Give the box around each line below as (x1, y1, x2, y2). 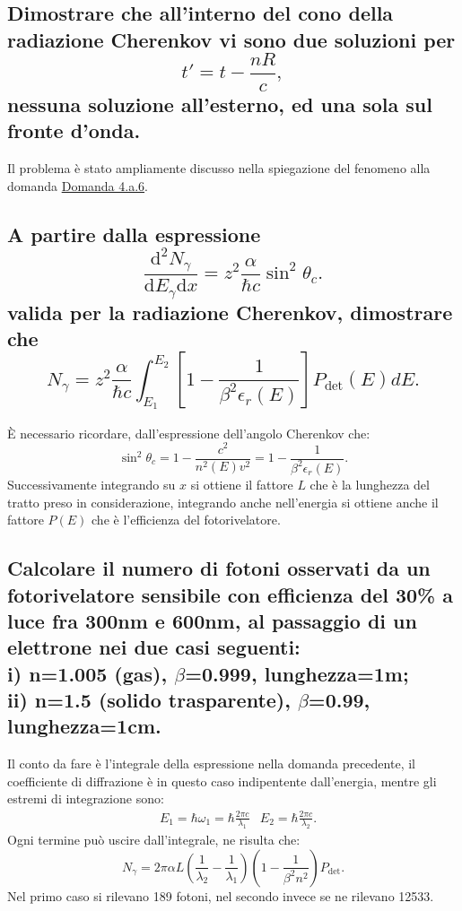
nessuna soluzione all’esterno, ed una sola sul (7, 90, 432, 117)
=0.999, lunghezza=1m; (185, 659, 409, 687)
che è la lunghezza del (309, 474, 430, 493)
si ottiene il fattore (190, 474, 293, 493)
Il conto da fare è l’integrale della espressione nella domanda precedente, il (7, 754, 415, 773)
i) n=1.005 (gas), (7, 659, 168, 687)
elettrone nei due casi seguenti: (7, 633, 301, 661)
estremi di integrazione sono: (7, 789, 164, 808)
